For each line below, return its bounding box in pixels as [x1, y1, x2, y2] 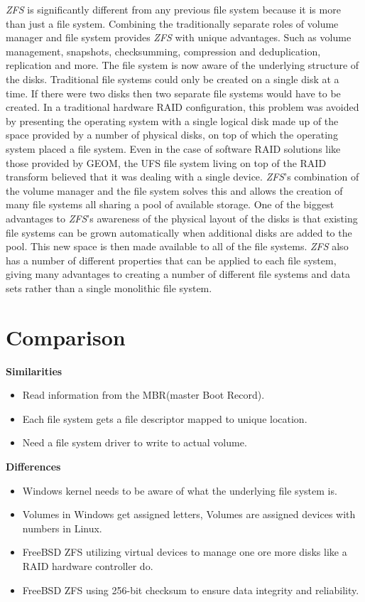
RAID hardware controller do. [22, 558, 153, 573]
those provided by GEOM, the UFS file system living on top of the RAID [6, 155, 327, 170]
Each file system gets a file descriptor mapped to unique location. [22, 411, 307, 426]
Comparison [6, 322, 126, 351]
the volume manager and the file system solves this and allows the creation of [6, 183, 343, 198]
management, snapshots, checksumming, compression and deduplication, [6, 43, 321, 58]
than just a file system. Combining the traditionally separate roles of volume [6, 16, 339, 31]
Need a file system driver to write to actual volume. [22, 435, 247, 450]
